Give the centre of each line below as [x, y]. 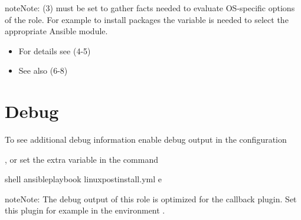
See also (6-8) [43, 70]
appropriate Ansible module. [56, 31]
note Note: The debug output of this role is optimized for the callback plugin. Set [151, 198]
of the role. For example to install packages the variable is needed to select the [147, 19]
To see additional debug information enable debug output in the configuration [146, 139]
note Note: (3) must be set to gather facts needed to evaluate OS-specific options [150, 8]
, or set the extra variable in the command [81, 159]
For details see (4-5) [55, 50]
